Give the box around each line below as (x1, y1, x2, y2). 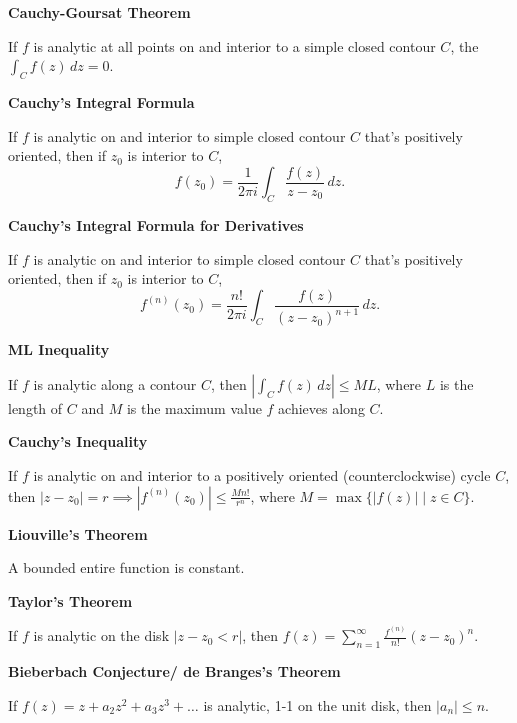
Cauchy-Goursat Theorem (8, 2, 191, 22)
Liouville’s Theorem (8, 523, 148, 544)
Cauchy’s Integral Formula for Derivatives (8, 215, 304, 236)
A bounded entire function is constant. (8, 557, 245, 578)
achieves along (278, 397, 365, 418)
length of (8, 397, 63, 418)
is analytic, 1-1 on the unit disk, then (203, 694, 432, 715)
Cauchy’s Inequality (8, 431, 148, 452)
